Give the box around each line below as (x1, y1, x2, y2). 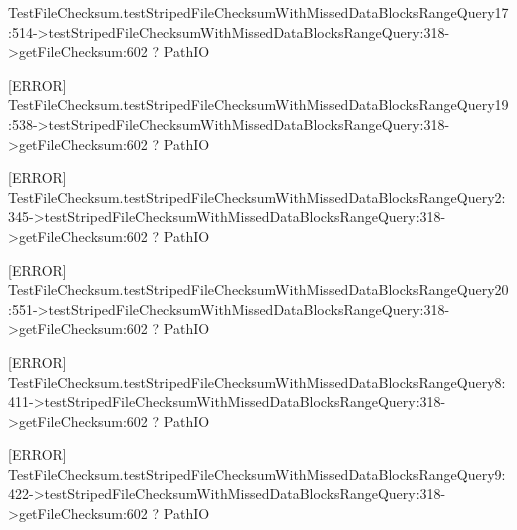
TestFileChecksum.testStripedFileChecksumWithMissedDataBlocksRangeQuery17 (8, 2, 509, 22)
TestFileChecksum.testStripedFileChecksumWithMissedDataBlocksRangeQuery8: (8, 371, 506, 392)
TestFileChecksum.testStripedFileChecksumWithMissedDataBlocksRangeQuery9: (8, 463, 506, 484)
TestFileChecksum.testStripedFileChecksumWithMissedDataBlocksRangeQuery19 (8, 94, 509, 115)
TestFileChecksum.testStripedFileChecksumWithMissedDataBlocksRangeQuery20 (8, 279, 509, 300)
